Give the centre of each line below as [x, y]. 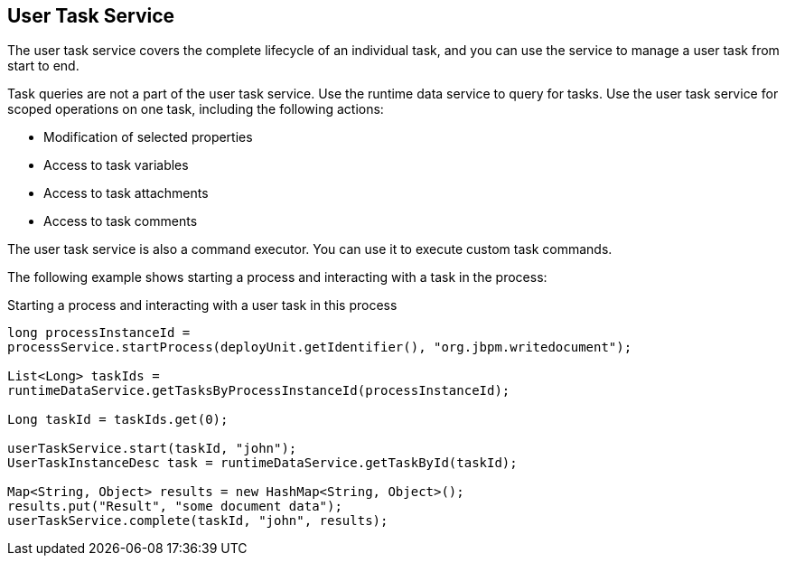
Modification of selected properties [148, 137]
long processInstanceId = [99, 333]
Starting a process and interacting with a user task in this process [202, 305]
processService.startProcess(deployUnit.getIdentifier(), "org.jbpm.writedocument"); [320, 347]
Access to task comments [121, 221]
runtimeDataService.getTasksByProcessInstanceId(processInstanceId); [259, 391]
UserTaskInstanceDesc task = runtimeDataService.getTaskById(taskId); [262, 463]
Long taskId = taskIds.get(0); [118, 420]
